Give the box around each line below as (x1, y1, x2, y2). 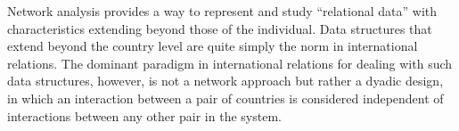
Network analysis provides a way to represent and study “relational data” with (7, 2, 438, 20)
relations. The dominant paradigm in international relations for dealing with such (7, 53, 453, 72)
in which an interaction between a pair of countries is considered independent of (7, 88, 444, 107)
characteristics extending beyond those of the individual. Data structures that (7, 19, 432, 37)
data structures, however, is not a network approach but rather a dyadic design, (7, 71, 444, 90)
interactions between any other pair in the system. (7, 106, 282, 125)
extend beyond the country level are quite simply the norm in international (7, 37, 418, 55)
